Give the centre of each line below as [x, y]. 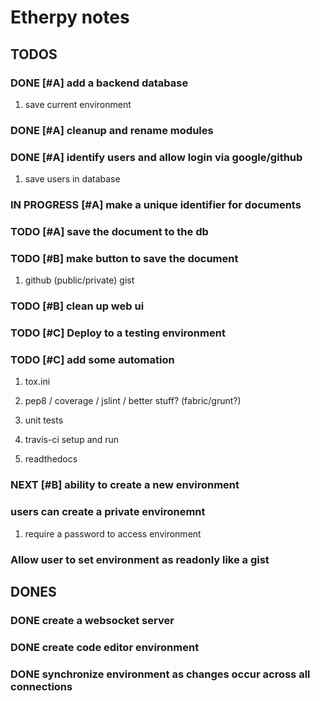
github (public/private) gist [79, 280]
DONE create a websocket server [92, 620]
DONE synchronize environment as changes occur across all [160, 674]
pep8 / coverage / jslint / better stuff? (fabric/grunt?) [133, 401]
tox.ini [37, 382]
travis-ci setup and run [72, 440]
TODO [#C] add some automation [92, 359]
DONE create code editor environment [105, 647]
